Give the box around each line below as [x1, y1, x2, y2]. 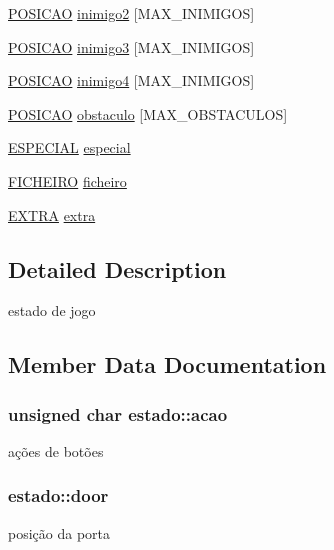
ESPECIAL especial [8, 137, 131, 158]
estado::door [8, 483, 109, 508]
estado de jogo [8, 300, 96, 321]
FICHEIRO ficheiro [8, 170, 127, 191]
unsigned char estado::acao [8, 401, 228, 426]
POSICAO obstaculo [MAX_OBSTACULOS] [8, 103, 288, 124]
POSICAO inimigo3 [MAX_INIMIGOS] [8, 36, 255, 57]
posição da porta [8, 522, 111, 543]
